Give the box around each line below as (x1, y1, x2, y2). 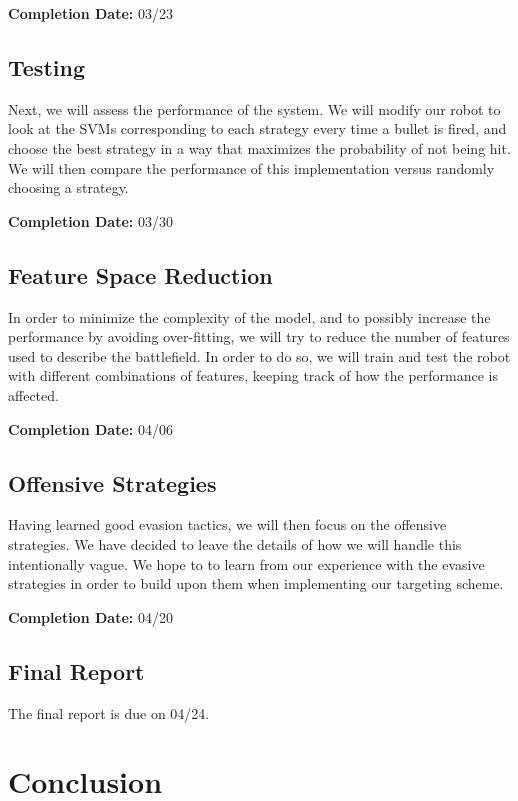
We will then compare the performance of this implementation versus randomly (8, 157, 495, 178)
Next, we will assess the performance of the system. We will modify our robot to (8, 98, 501, 119)
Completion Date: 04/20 (8, 606, 173, 627)
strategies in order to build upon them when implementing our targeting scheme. (8, 573, 504, 594)
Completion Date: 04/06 (8, 418, 173, 439)
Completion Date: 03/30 (8, 210, 173, 231)
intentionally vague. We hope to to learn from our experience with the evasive (8, 553, 485, 574)
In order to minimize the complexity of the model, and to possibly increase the (8, 306, 491, 327)
